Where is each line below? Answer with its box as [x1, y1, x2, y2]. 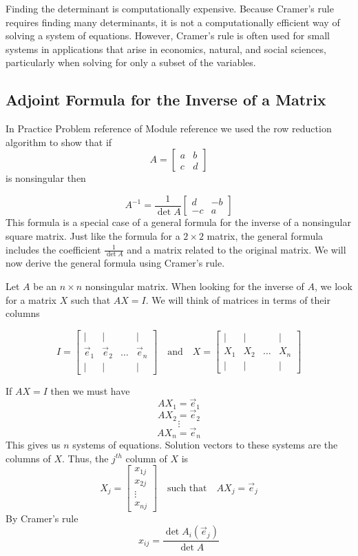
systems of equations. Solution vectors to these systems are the [72, 437, 338, 452]
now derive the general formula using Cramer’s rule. [6, 256, 225, 270]
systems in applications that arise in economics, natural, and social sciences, [6, 41, 326, 56]
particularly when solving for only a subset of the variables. [6, 55, 256, 70]
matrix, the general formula [207, 229, 324, 243]
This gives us [6, 437, 61, 452]
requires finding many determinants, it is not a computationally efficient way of [6, 14, 340, 29]
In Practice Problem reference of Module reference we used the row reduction [6, 121, 332, 136]
